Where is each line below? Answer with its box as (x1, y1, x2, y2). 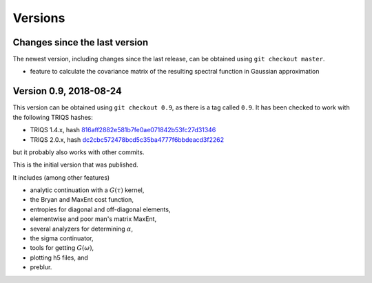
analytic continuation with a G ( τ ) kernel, (30, 186, 145, 194)
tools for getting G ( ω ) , (30, 244, 94, 252)
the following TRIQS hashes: (12, 113, 93, 121)
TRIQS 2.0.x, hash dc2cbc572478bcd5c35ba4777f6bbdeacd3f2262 (30, 135, 224, 144)
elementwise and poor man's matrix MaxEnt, (30, 215, 157, 223)
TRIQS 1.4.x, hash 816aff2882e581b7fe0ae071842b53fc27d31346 (30, 126, 216, 134)
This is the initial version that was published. (12, 160, 138, 169)
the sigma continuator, (30, 234, 94, 242)
